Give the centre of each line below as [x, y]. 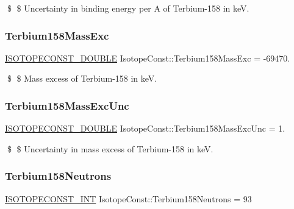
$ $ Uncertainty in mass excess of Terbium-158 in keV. [110, 148]
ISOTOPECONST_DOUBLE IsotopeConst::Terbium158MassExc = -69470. [148, 58]
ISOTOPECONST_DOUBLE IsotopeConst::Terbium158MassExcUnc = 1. [145, 128]
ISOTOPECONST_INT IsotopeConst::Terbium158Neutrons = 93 [128, 198]
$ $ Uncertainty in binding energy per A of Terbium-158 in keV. [128, 8]
